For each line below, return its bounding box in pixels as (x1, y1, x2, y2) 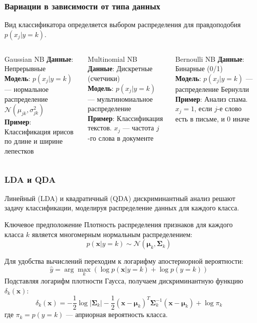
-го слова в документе (87, 132, 154, 143)
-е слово (217, 103, 242, 114)
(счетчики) (87, 73, 120, 83)
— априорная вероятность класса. (66, 309, 168, 320)
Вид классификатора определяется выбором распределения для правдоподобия (4, 19, 241, 30)
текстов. (87, 122, 112, 133)
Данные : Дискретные (87, 63, 153, 74)
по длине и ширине (4, 136, 63, 146)
